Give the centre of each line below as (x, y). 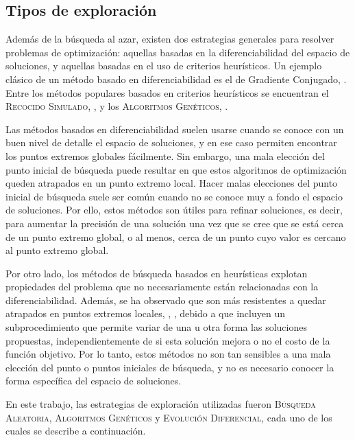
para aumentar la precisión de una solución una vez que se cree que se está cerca (175, 223)
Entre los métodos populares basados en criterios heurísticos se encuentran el (167, 92)
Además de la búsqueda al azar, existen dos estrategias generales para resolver (170, 39)
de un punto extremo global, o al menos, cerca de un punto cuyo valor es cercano (176, 236)
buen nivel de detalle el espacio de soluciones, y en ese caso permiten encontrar (171, 142)
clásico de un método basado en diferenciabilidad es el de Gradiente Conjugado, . (176, 79)
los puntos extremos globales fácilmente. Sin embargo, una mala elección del (165, 155)
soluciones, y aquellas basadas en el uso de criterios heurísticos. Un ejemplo (164, 66)
